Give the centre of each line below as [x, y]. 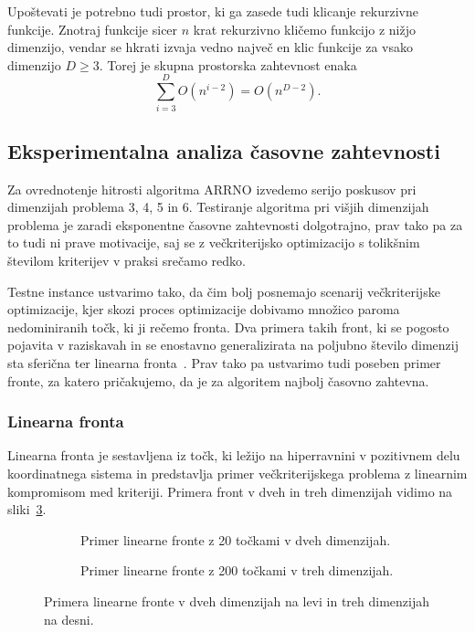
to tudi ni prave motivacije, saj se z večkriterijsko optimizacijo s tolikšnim [214, 242]
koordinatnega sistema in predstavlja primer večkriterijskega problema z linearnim [237, 474]
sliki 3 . [27, 509]
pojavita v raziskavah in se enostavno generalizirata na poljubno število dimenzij [233, 345]
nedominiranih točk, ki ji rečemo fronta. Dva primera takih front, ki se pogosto [228, 327]
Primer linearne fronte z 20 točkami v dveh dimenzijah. [236, 539]
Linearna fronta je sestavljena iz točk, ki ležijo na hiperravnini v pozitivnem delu [234, 455]
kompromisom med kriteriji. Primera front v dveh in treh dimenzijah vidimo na [230, 491]
